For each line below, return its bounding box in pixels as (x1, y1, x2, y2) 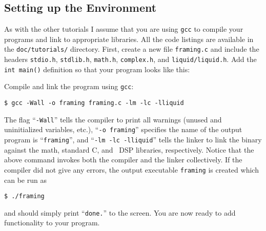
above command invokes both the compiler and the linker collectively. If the (4, 154, 242, 165)
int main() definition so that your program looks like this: (4, 64, 190, 74)
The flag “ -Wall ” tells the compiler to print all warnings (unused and (4, 114, 222, 124)
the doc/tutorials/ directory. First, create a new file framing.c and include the (4, 44, 259, 54)
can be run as (4, 174, 47, 185)
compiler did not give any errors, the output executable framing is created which (4, 164, 259, 175)
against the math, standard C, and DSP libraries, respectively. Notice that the (4, 144, 254, 155)
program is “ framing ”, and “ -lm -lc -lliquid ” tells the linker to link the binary (4, 134, 262, 145)
